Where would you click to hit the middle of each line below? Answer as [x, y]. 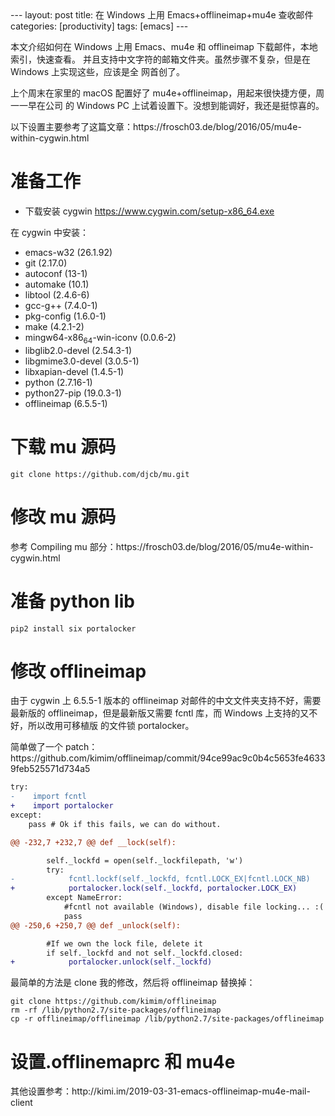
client [21, 1103]
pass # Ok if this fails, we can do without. [125, 824]
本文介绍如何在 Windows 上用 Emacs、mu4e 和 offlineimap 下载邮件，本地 [164, 46]
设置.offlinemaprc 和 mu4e [123, 1061]
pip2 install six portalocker [73, 628]
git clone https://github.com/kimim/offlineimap [113, 1002]
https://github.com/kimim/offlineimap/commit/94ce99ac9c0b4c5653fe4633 [168, 758]
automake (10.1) [57, 284]
